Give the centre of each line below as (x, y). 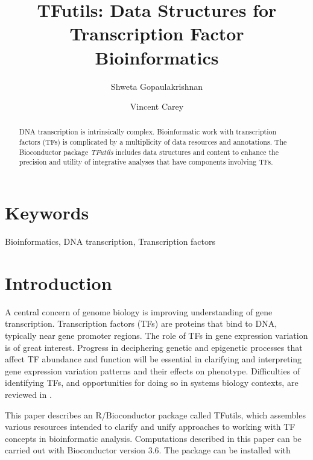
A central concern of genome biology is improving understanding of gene (139, 311)
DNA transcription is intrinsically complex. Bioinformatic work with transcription (148, 132)
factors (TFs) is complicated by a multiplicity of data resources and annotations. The (153, 142)
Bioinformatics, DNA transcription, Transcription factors (110, 241)
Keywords (47, 213)
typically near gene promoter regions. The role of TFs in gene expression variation (156, 335)
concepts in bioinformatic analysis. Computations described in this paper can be (153, 438)
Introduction (58, 282)
